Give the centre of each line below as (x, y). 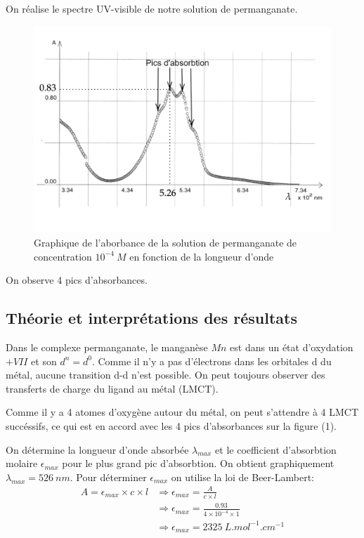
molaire (22, 463)
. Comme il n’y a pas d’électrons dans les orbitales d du (212, 361)
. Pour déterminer (108, 477)
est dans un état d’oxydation (292, 347)
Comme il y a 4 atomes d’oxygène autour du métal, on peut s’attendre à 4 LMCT (182, 412)
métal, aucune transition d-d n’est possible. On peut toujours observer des (165, 375)
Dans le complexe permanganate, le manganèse (107, 347)
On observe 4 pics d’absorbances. (77, 280)
